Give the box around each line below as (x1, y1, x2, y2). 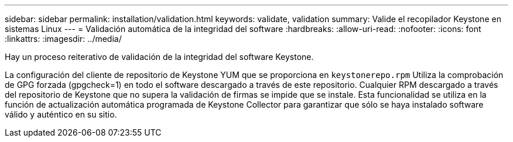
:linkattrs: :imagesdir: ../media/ (5, 34, 122, 44)
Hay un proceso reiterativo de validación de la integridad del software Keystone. (5, 52, 314, 62)
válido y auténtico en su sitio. (5, 109, 117, 119)
